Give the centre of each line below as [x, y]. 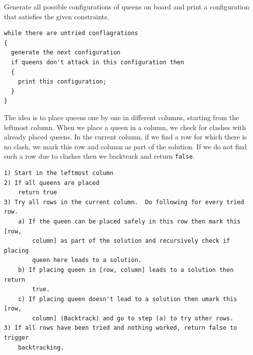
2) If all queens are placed [52, 183]
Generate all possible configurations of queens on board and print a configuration [127, 6]
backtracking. [41, 347]
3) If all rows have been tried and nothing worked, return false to [121, 328]
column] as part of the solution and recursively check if [131, 241]
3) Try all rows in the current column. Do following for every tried [124, 202]
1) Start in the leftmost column [59, 173]
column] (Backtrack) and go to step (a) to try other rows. [133, 318]
